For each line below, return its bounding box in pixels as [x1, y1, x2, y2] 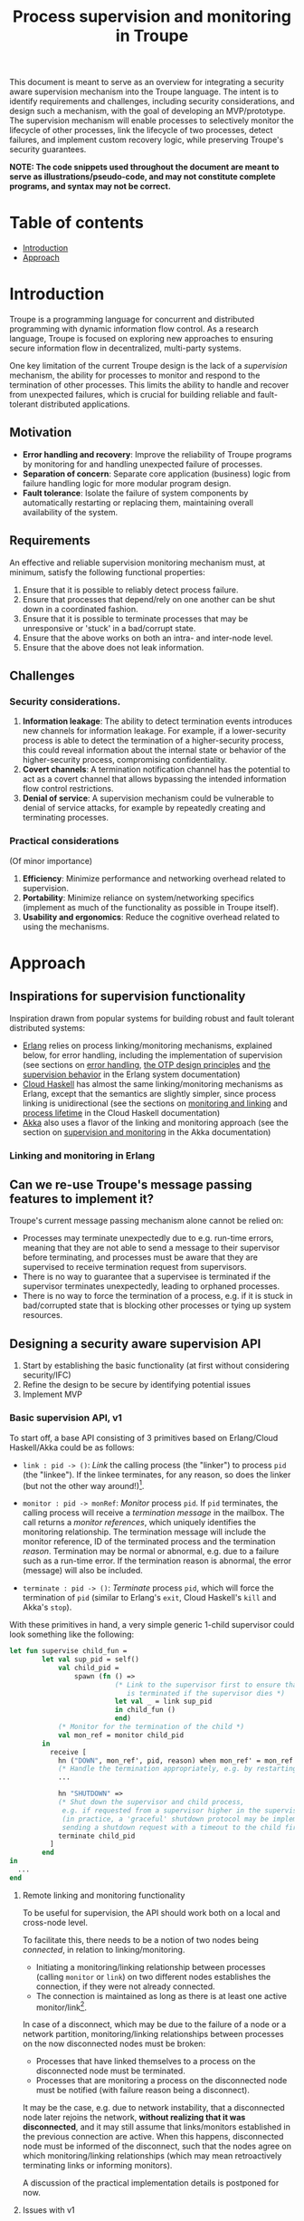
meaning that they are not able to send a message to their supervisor [22, 1243, 280, 1254]
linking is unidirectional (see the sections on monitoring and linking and [22, 1098, 288, 1109]
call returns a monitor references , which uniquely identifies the [22, 1517, 256, 1528]
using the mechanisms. [22, 921, 109, 932]
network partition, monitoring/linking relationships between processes [22, 2029, 284, 2040]
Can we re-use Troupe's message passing [9, 1177, 252, 1192]
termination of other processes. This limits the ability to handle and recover [9, 380, 290, 390]
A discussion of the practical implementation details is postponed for [22, 2178, 280, 2188]
